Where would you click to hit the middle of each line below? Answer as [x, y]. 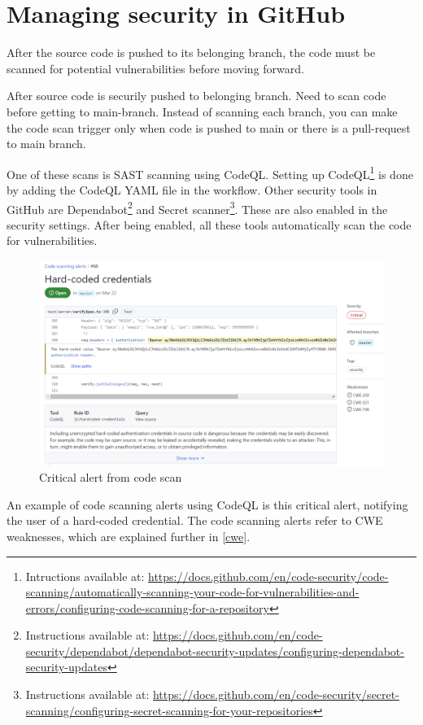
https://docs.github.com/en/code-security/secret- [276, 694]
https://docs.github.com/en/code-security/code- [268, 576]
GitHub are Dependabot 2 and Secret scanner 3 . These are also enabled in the [197, 207]
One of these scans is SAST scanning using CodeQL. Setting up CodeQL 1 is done [210, 173]
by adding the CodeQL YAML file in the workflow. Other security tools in [192, 189]
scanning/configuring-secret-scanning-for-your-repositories [169, 710]
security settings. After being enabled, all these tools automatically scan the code [209, 224]
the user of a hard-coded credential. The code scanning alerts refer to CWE [195, 520]
